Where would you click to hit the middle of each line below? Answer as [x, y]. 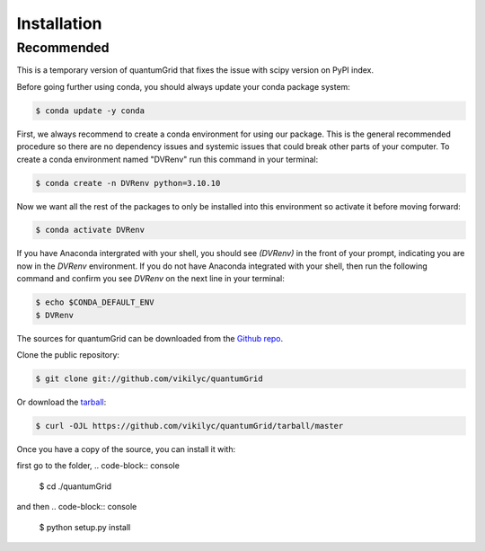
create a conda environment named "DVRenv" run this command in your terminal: [168, 159]
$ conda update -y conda [90, 111]
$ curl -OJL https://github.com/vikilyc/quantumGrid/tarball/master [190, 426]
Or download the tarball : [62, 402]
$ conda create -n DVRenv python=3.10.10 [128, 183]
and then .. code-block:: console [77, 507]
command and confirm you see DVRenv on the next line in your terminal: [150, 279]
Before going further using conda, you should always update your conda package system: [183, 86]
